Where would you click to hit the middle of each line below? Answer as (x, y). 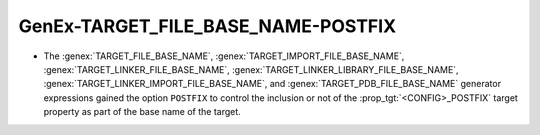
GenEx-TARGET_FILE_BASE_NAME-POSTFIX (207, 26)
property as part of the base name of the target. (142, 112)
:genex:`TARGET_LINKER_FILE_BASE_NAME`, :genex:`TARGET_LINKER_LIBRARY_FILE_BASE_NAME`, (251, 69)
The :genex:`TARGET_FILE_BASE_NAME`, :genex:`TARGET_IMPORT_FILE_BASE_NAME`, (224, 56)
